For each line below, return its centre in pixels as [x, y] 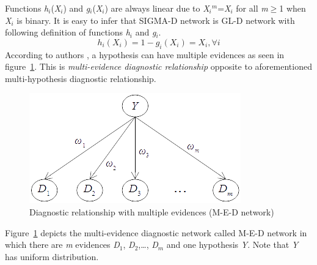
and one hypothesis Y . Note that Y [232, 244]
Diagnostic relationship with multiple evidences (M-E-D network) [152, 211]
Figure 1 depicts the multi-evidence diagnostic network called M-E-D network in [156, 232]
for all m [252, 8]
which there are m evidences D [62, 244]
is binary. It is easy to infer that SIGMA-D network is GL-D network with [156, 20]
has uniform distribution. [52, 256]
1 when [293, 8]
